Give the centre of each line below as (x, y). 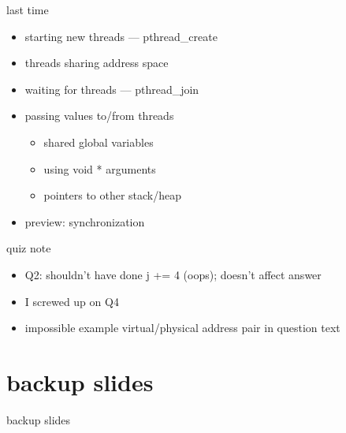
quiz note (29, 248)
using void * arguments (100, 168)
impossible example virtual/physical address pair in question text (182, 328)
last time (28, 9)
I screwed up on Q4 (72, 301)
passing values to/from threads (99, 116)
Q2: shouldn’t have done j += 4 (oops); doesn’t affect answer (173, 274)
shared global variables (99, 142)
